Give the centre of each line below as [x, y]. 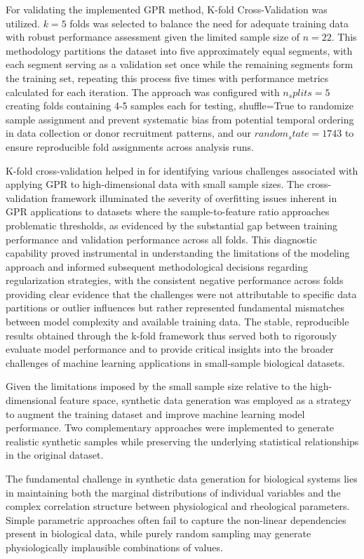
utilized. [23, 23]
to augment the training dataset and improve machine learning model [155, 413]
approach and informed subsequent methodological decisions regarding [157, 266]
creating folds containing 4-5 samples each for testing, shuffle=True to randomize [180, 106]
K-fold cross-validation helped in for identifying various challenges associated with [182, 170]
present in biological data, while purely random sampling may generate [159, 533]
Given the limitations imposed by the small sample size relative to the [156, 386]
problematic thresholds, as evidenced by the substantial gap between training [172, 225]
